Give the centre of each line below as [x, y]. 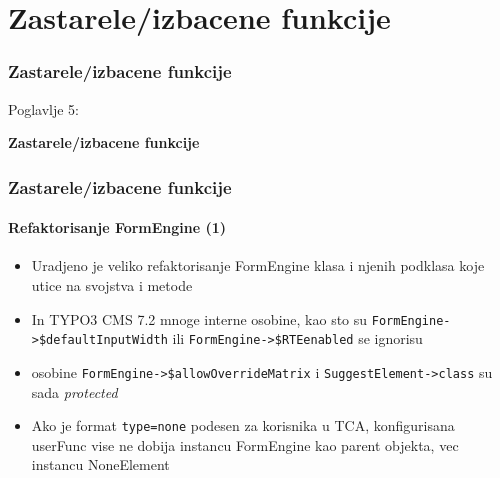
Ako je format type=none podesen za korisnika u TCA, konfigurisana [243, 425]
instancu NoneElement [100, 464]
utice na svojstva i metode [112, 285]
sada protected [74, 391]
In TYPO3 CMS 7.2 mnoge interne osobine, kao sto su [199, 318]
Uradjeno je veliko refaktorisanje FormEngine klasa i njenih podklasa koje [258, 265]
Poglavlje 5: [43, 108]
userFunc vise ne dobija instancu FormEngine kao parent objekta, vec [245, 444]
